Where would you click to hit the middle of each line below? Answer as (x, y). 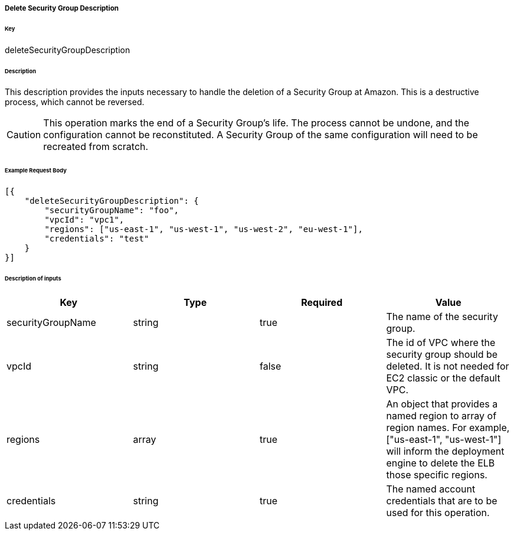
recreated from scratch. (96, 147)
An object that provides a (442, 404)
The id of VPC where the (441, 342)
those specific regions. (437, 474)
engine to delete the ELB (441, 463)
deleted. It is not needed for (448, 366)
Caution (24, 135)
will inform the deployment (445, 451)
